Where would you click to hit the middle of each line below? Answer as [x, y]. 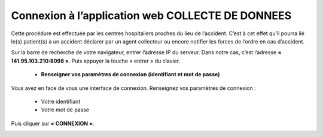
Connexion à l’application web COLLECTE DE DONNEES [151, 15]
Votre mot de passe [65, 110]
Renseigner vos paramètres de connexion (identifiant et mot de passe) [130, 74]
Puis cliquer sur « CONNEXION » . [53, 123]
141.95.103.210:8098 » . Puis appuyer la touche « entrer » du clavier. [96, 61]
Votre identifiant [61, 101]
